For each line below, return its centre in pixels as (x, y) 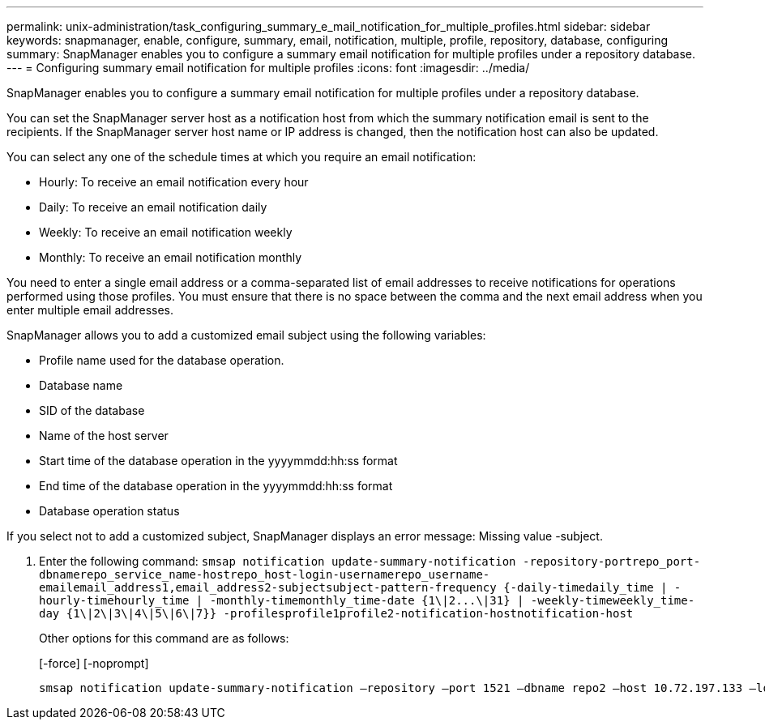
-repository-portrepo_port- (611, 562)
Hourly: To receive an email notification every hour (174, 182)
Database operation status (109, 511)
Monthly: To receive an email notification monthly (171, 257)
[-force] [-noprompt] (94, 663)
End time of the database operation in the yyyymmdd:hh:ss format (216, 486)
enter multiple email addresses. (90, 310)
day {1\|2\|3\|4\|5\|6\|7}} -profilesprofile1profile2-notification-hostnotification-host (336, 613)
